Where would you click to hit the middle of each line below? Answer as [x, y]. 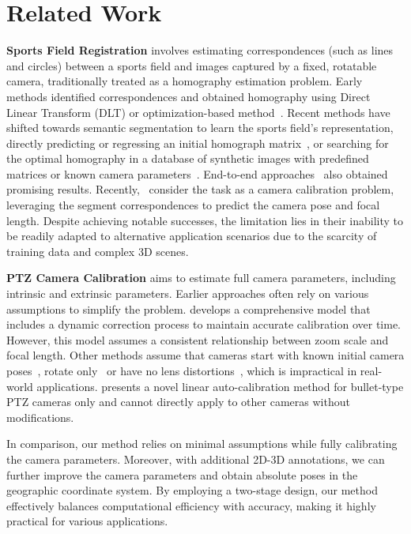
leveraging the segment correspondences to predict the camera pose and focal [193, 205]
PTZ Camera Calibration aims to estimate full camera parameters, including [201, 278]
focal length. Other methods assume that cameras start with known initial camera [205, 355]
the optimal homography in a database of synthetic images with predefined [188, 158]
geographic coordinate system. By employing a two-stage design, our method [192, 490]
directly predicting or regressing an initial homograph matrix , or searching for [198, 143]
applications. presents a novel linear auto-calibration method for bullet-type [220, 386]
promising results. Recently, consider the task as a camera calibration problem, [200, 189]
